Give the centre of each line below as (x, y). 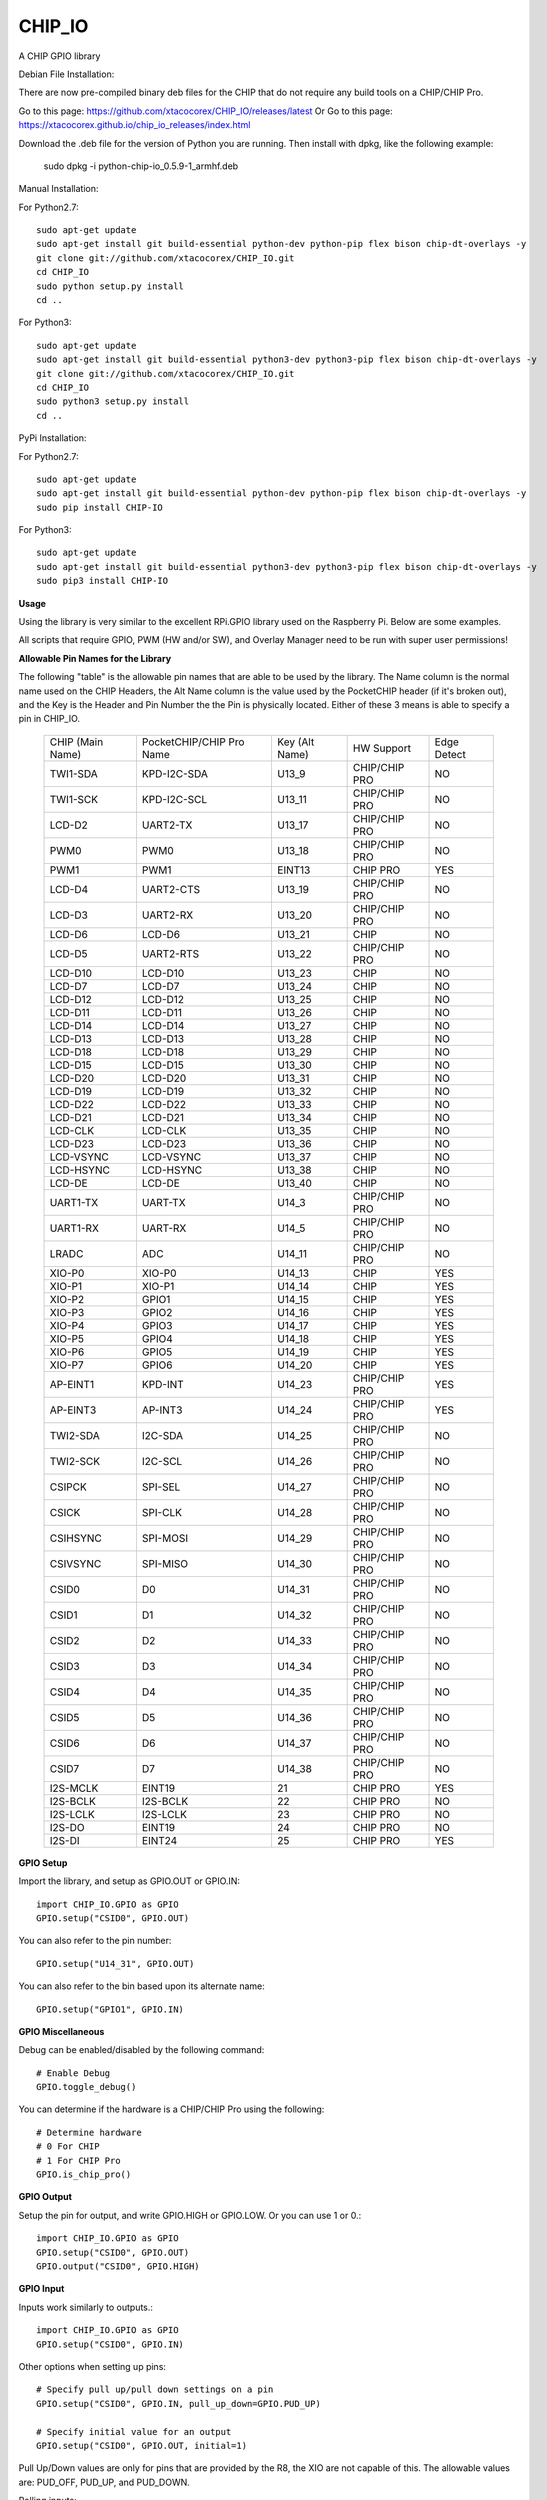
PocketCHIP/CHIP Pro (193, 742)
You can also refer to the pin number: (95, 1941)
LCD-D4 (69, 889)
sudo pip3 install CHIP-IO (102, 581)
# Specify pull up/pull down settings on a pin (155, 2389)
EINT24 (159, 1840)
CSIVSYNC (75, 1563)
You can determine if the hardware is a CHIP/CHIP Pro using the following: (171, 2109)
